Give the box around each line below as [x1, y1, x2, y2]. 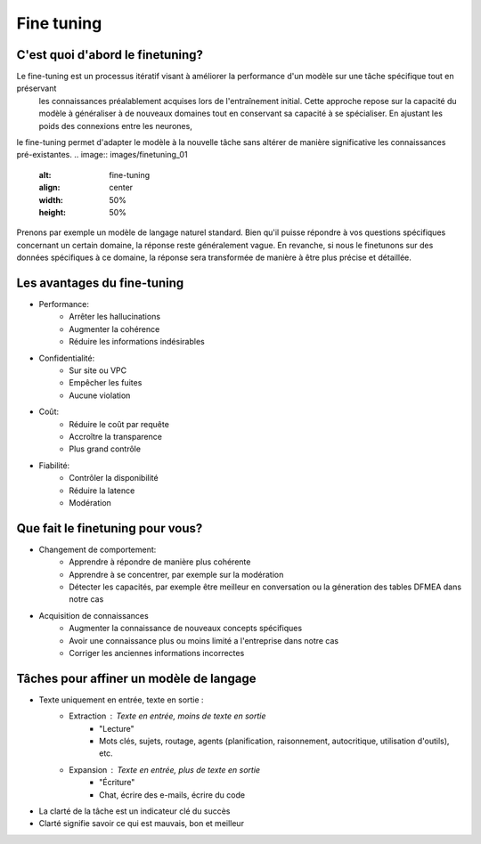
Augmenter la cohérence [69, 323, 160, 334]
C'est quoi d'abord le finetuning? [16, 47, 204, 62]
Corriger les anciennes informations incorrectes [69, 647, 245, 658]
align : [38, 183, 61, 193]
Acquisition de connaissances [38, 610, 149, 621]
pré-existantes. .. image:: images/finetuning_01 [16, 150, 188, 160]
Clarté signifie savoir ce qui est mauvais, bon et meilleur [38, 818, 245, 829]
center [109, 183, 134, 193]
